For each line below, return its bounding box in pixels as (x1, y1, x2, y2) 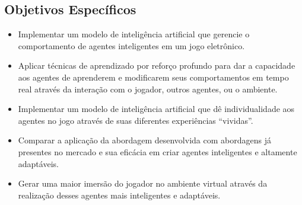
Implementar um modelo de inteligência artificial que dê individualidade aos (18, 102, 295, 115)
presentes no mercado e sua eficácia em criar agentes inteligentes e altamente (18, 145, 297, 158)
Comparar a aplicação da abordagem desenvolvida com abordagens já (18, 134, 271, 146)
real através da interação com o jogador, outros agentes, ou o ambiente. (18, 82, 278, 95)
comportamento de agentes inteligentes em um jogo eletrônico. (18, 39, 245, 52)
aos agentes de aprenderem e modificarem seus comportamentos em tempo (18, 71, 289, 83)
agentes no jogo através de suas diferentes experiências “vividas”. (18, 114, 253, 126)
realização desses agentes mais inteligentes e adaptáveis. (18, 188, 221, 201)
